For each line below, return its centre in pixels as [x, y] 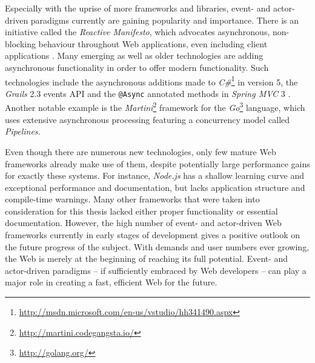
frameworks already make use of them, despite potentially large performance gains [157, 163]
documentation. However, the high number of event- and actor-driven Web [143, 223]
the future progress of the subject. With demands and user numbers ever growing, [157, 246]
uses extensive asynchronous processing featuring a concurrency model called [148, 119]
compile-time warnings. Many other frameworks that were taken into [132, 199]
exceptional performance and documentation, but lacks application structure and [155, 187]
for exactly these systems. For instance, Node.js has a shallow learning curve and [155, 175]
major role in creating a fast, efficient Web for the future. [111, 282]
